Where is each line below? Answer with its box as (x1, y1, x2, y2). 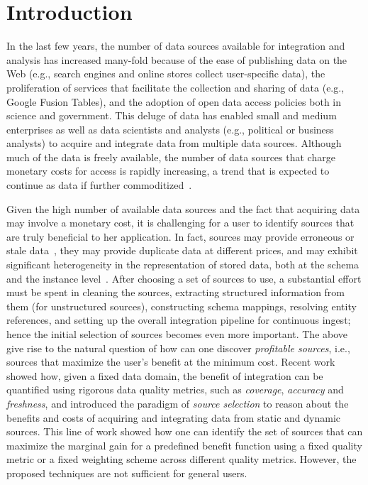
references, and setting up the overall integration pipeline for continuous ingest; (6, 312, 351, 327)
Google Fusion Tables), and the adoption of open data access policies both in (6, 94, 342, 109)
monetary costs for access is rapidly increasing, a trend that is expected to (6, 163, 330, 178)
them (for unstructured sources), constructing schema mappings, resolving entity (6, 298, 357, 313)
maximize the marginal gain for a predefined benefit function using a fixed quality (6, 437, 362, 452)
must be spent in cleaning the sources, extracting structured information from (6, 285, 345, 300)
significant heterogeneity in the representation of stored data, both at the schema (6, 257, 359, 272)
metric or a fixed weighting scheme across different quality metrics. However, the (6, 452, 357, 467)
